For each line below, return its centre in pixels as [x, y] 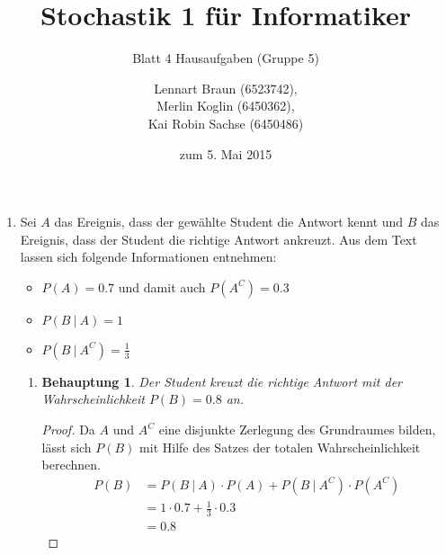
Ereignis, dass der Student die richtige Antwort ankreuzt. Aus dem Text [219, 239]
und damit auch [162, 286]
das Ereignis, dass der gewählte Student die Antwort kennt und [229, 222]
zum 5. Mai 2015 [226, 153]
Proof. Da [68, 430]
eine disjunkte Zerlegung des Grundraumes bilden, [297, 430]
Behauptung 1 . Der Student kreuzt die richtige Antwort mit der [222, 381]
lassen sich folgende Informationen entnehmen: [148, 257]
